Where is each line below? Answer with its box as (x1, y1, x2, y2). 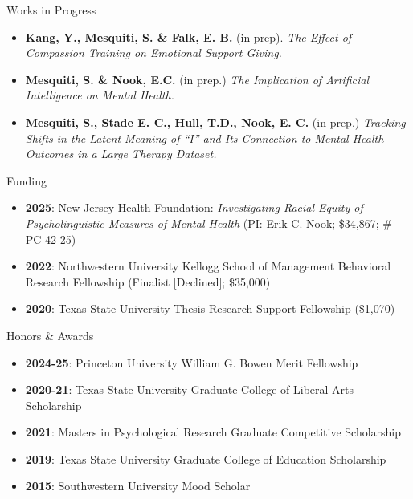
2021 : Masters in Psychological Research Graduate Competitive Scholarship (25, 424, 402, 440)
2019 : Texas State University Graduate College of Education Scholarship (25, 450, 386, 467)
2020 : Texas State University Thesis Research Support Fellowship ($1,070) (25, 300, 395, 317)
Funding (6, 172, 47, 189)
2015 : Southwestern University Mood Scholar (25, 477, 251, 494)
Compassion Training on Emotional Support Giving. (25, 44, 282, 61)
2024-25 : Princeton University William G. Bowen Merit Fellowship (25, 354, 358, 371)
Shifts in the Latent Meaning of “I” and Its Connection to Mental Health (25, 129, 384, 146)
